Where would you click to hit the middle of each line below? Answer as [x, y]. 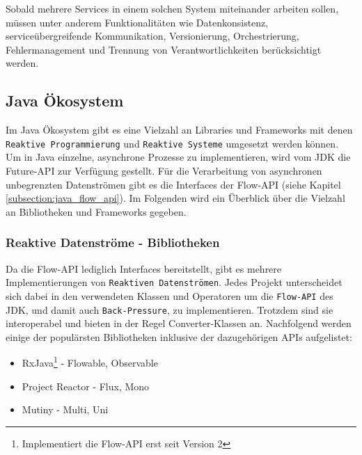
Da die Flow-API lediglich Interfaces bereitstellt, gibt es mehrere [144, 268]
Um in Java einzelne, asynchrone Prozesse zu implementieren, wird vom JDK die [178, 157]
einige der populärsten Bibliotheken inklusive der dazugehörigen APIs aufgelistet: [179, 336]
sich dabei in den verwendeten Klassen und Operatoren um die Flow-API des [170, 295]
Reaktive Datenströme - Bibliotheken [113, 242]
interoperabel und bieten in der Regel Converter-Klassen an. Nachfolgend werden [179, 323]
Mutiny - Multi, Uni [65, 409]
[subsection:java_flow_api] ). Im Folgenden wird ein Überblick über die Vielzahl [175, 198]
